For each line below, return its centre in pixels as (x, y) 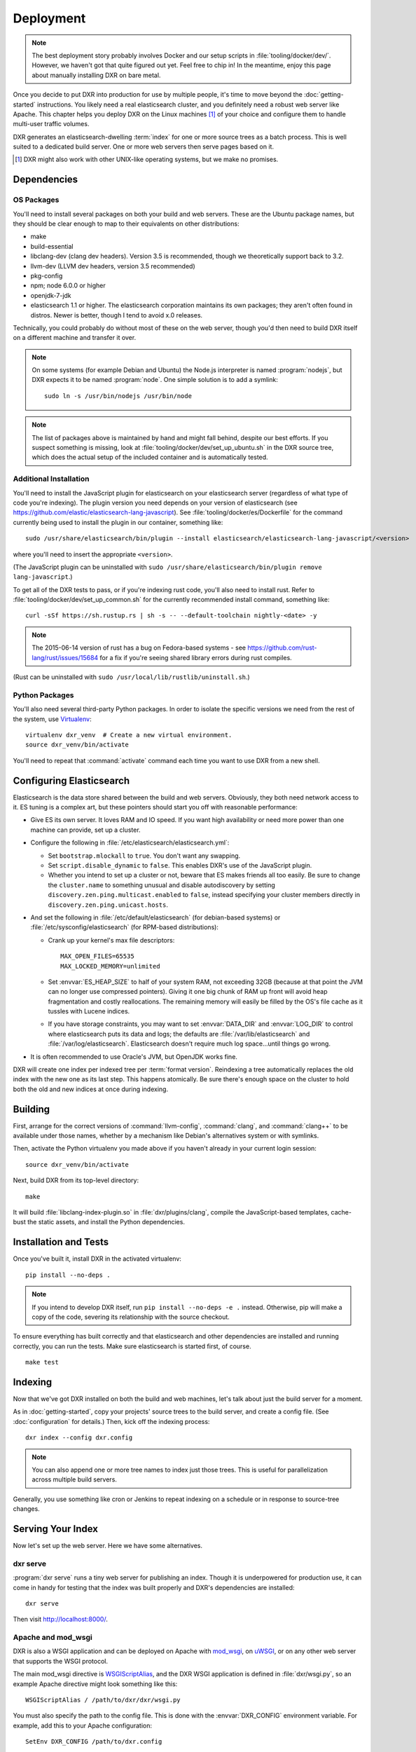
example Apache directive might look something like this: (95, 1684)
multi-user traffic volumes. (51, 124)
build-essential (52, 246)
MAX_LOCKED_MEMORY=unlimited (110, 966)
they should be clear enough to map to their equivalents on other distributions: (126, 224)
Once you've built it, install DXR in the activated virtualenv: (97, 1259)
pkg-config (47, 275)
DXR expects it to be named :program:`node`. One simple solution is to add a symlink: (155, 380)
